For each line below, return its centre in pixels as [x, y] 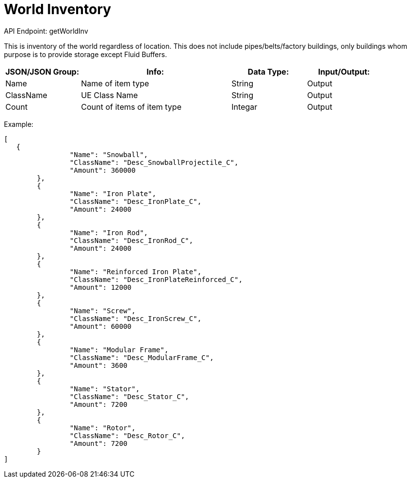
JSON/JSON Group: [42, 71]
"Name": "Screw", [103, 311]
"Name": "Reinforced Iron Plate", [135, 271]
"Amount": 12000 [101, 287]
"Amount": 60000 [101, 326]
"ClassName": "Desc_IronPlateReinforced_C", [156, 279]
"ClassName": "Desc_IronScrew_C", [135, 318]
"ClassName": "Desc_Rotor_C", [127, 435]
